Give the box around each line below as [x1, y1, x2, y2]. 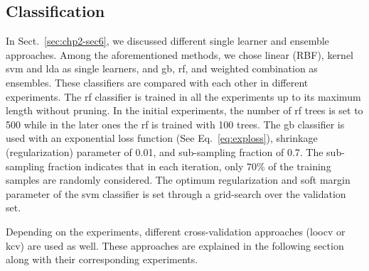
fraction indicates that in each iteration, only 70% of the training [48, 158, 331, 173]
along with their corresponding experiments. [6, 252, 198, 267]
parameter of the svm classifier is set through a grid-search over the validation [6, 186, 346, 201]
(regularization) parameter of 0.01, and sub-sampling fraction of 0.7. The [6, 144, 323, 159]
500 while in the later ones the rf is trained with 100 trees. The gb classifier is [6, 116, 345, 131]
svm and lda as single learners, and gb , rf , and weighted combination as [6, 61, 318, 76]
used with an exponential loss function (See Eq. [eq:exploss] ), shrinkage [6, 131, 318, 145]
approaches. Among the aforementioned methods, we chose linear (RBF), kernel [6, 47, 353, 62]
